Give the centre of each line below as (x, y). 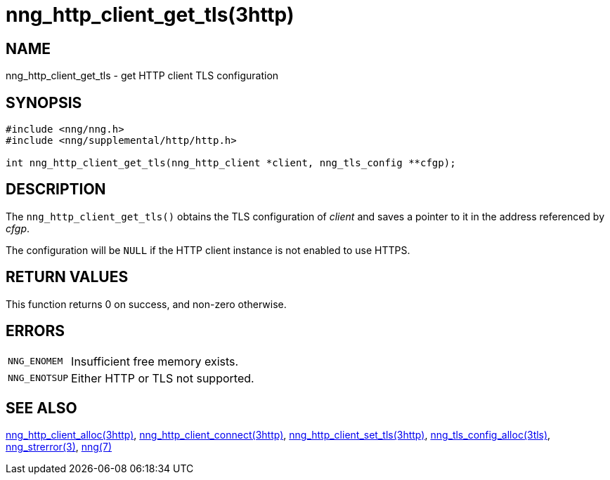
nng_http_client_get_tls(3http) (150, 15)
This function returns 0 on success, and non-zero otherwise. (146, 304)
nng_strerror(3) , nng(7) (59, 447)
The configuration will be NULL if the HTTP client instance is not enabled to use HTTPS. (208, 250)
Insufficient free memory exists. (155, 361)
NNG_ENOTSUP (38, 378)
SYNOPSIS (44, 102)
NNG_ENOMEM (35, 361)
